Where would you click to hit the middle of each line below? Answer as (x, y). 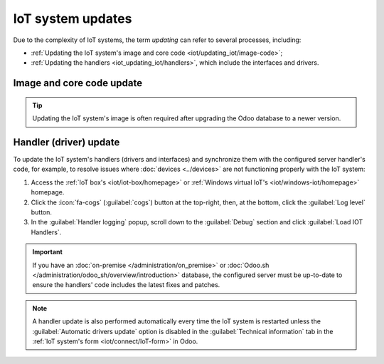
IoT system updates (73, 19)
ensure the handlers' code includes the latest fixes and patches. (126, 285)
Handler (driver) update (66, 142)
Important (48, 252)
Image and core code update (78, 83)
